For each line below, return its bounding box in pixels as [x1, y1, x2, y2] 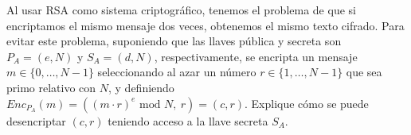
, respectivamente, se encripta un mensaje [154, 48, 358, 64]
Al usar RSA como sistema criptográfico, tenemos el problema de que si [6, 2, 356, 17]
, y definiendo [108, 79, 174, 95]
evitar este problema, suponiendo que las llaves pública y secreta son [6, 33, 342, 49]
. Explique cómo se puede [245, 94, 369, 111]
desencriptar [6, 112, 66, 129]
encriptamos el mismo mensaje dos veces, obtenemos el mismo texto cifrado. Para [6, 17, 405, 33]
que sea [346, 64, 382, 80]
